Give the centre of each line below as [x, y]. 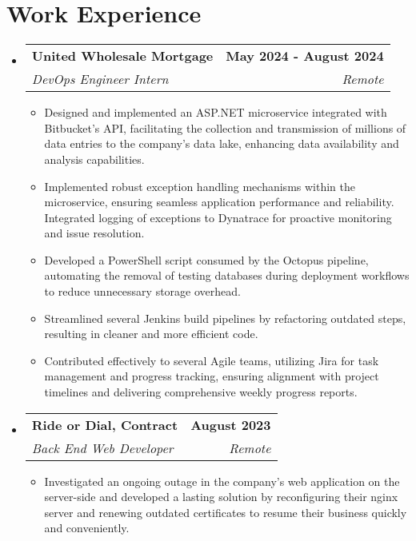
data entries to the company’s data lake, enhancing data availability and [222, 143]
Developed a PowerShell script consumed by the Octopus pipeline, [206, 259]
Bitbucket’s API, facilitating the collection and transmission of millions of [225, 127]
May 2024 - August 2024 [305, 56]
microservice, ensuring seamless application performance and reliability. [219, 202]
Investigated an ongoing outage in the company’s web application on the [222, 481]
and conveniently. [87, 528]
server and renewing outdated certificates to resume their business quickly [226, 512]
